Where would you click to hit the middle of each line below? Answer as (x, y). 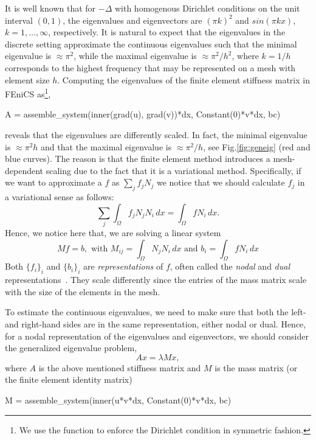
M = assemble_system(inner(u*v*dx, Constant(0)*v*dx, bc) (118, 400)
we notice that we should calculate (221, 182)
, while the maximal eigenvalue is (135, 56)
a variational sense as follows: (60, 197)
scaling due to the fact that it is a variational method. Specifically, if (173, 170)
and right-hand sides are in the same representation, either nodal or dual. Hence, (156, 324)
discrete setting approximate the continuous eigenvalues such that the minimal (151, 44)
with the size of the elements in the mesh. (83, 291)
